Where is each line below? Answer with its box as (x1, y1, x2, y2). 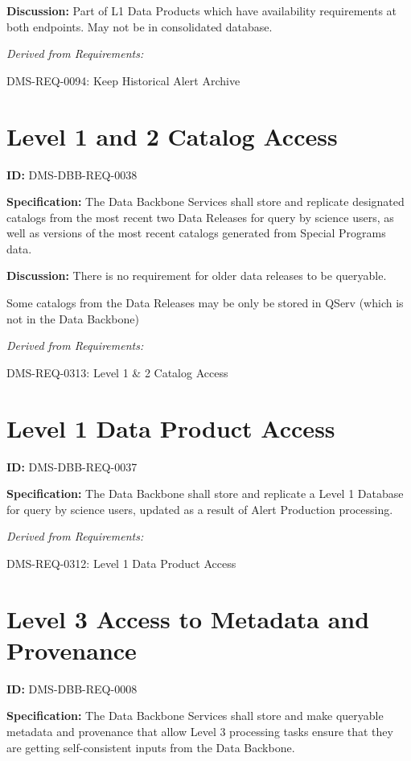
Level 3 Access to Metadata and (6, 602, 370, 635)
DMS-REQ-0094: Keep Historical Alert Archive (6, 72, 240, 88)
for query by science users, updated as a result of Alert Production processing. (6, 500, 393, 517)
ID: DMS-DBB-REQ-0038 (6, 166, 138, 183)
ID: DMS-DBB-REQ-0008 (6, 680, 138, 697)
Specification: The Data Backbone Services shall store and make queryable (6, 707, 384, 724)
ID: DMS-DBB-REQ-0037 (6, 458, 138, 475)
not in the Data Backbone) (6, 310, 139, 327)
